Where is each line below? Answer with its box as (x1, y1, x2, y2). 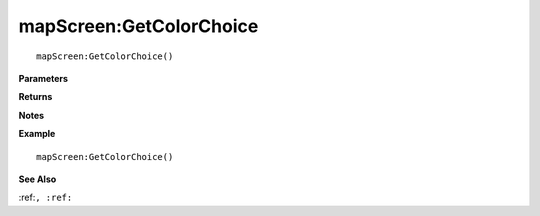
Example (18, 128, 56, 140)
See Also (18, 173, 57, 185)
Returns (18, 91, 53, 103)
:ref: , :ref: (18, 191, 73, 204)
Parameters (18, 72, 69, 84)
